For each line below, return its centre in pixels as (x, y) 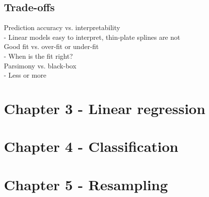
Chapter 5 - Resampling (86, 184)
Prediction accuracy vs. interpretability (62, 27)
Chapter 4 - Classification (91, 146)
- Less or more (25, 75)
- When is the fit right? (39, 56)
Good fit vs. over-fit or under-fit (51, 46)
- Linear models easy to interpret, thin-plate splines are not (92, 37)
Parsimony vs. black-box (40, 65)
